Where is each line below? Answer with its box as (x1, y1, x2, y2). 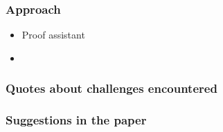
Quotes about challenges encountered (6, 80, 217, 97)
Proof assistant (21, 27, 85, 42)
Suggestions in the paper (6, 111, 147, 129)
